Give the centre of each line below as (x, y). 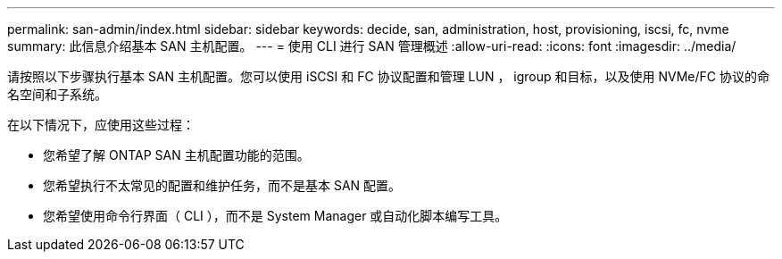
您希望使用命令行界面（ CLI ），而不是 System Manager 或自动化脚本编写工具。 (275, 216)
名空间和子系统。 (57, 94)
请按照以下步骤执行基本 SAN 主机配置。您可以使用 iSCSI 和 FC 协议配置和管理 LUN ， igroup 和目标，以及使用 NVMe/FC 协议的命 (388, 76)
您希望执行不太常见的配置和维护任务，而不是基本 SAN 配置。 (222, 185)
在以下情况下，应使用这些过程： (101, 125)
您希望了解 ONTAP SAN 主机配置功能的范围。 (176, 155)
